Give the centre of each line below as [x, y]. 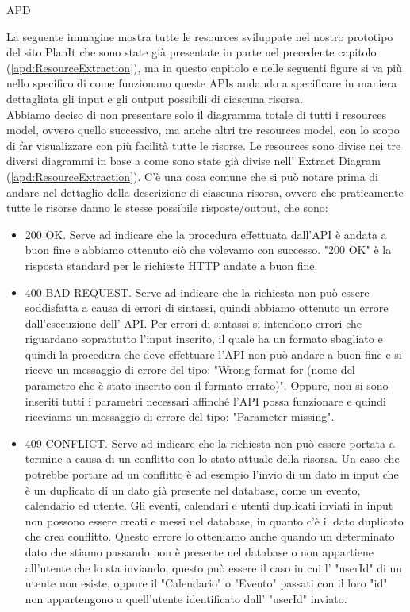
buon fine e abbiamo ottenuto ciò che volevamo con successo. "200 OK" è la [208, 250]
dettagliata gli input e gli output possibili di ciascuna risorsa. [155, 98]
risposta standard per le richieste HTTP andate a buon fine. [171, 265]
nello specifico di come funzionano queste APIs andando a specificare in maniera [202, 83]
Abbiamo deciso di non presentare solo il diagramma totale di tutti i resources [196, 114]
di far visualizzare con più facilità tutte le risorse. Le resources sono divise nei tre [204, 145]
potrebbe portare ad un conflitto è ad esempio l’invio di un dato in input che [212, 474]
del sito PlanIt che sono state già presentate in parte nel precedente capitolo [192, 52]
